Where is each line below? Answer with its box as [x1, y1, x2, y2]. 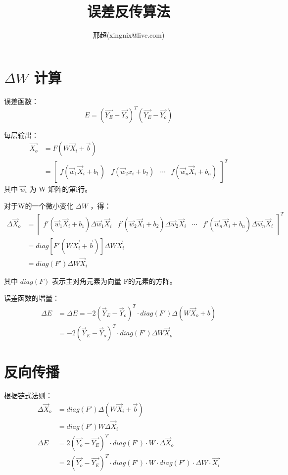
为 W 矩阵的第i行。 [29, 183, 92, 194]
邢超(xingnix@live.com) [93, 30, 165, 40]
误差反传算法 [87, 1, 170, 21]
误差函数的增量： [4, 292, 59, 303]
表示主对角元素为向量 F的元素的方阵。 [52, 275, 177, 286]
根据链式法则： [4, 390, 52, 401]
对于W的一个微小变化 [4, 200, 74, 211]
